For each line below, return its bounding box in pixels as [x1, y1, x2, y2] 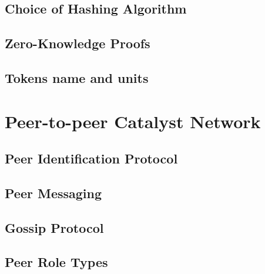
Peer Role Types [5, 253, 108, 271]
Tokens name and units [5, 68, 149, 86]
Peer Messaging [5, 183, 102, 202]
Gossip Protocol [5, 218, 104, 236]
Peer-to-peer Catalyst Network [5, 109, 261, 133]
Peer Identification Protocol [5, 149, 178, 168]
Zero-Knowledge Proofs [5, 34, 150, 52]
